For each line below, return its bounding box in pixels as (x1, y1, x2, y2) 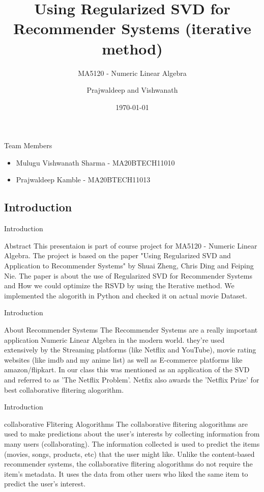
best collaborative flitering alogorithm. (4, 384, 124, 395)
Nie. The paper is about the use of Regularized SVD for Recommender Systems (4, 270, 252, 281)
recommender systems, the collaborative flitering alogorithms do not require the (4, 458, 253, 469)
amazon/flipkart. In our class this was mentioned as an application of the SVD (4, 364, 250, 375)
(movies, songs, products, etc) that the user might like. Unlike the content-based (4, 448, 255, 459)
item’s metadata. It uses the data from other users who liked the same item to (4, 468, 248, 479)
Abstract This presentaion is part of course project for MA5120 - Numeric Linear (4, 240, 257, 251)
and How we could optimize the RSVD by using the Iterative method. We (4, 280, 234, 291)
